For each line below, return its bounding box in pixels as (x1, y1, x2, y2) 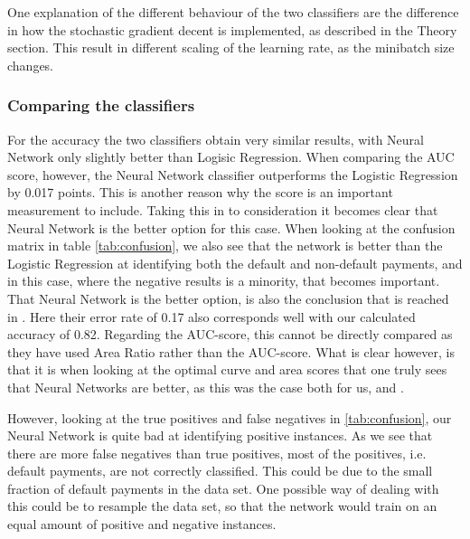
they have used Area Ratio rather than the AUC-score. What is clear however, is (7, 342, 455, 361)
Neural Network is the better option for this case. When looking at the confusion (7, 218, 456, 237)
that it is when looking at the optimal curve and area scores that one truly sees (7, 360, 447, 379)
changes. (7, 55, 54, 74)
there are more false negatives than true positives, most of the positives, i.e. (7, 443, 427, 462)
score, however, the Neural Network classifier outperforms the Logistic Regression (7, 165, 458, 184)
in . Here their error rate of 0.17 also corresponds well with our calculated (7, 307, 416, 326)
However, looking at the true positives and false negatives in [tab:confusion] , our (7, 408, 452, 427)
